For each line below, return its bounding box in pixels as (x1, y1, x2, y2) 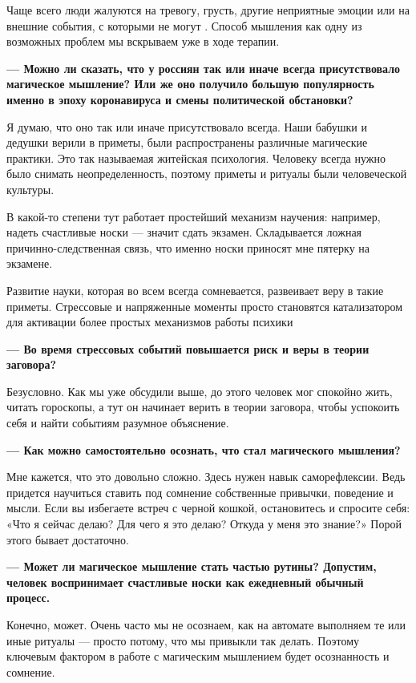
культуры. (6, 180, 55, 197)
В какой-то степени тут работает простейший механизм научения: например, (6, 208, 381, 224)
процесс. (6, 589, 50, 606)
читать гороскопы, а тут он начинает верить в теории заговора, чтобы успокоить (6, 398, 400, 415)
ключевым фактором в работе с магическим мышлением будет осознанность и (6, 648, 390, 665)
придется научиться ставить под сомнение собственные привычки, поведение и (6, 483, 394, 500)
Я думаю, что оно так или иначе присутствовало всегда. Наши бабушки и (6, 118, 367, 135)
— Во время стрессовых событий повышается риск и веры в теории (6, 340, 370, 357)
